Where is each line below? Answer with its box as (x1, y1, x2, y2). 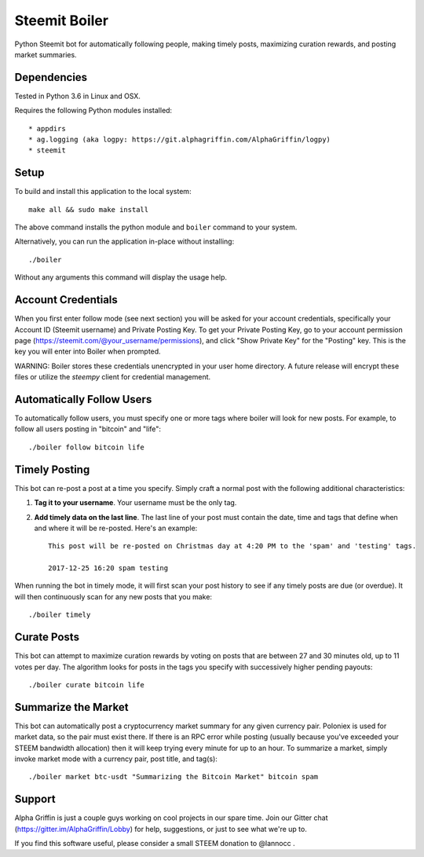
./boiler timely (28, 610, 91, 620)
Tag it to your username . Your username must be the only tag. (34, 498, 237, 507)
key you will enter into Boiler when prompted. (14, 346, 161, 357)
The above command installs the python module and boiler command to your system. (14, 222, 298, 232)
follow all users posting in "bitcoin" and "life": (14, 424, 161, 434)
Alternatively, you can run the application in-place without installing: (14, 236, 235, 247)
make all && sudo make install (28, 205, 149, 214)
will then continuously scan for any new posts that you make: (14, 591, 212, 601)
